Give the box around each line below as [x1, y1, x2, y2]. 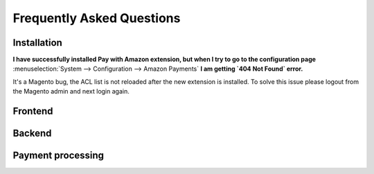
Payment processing [12, 150, 104, 162]
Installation [12, 37, 62, 49]
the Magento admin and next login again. [12, 87, 130, 96]
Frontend [12, 105, 53, 117]
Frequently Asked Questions [12, 10, 181, 26]
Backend [12, 128, 52, 139]
